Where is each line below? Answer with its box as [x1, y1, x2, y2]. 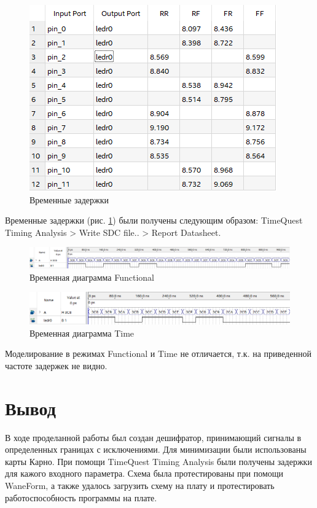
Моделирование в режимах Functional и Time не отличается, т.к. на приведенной [5, 347, 311, 360]
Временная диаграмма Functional [29, 270, 154, 283]
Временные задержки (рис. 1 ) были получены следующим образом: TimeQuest [5, 214, 303, 227]
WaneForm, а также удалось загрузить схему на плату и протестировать [5, 479, 275, 491]
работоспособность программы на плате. [5, 491, 157, 504]
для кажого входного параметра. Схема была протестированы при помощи [5, 467, 284, 480]
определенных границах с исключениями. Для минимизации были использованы [5, 443, 307, 456]
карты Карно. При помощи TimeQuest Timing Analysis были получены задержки [5, 455, 312, 467]
